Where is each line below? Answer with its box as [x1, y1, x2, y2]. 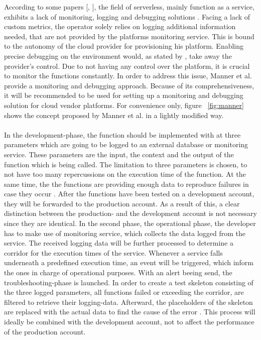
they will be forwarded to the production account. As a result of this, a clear [4, 198, 240, 208]
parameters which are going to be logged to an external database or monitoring [4, 139, 248, 150]
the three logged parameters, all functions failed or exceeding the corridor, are [4, 287, 244, 297]
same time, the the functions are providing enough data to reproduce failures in [4, 178, 249, 189]
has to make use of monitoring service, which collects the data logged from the [4, 228, 246, 238]
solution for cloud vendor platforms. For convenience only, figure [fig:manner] [4, 99, 244, 110]
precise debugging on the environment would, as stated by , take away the [4, 50, 232, 61]
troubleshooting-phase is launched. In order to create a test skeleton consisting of [4, 277, 253, 287]
